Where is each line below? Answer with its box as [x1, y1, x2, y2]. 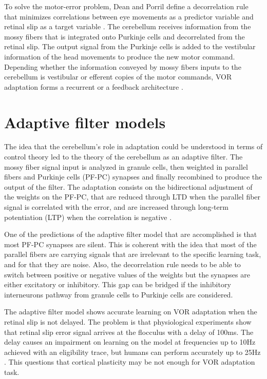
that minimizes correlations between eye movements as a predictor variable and [4, 11, 254, 22]
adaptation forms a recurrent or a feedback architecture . [4, 81, 183, 92]
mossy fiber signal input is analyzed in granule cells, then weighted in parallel [4, 161, 248, 172]
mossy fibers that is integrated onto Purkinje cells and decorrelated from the [4, 31, 245, 42]
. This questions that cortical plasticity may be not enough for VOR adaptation [4, 356, 255, 367]
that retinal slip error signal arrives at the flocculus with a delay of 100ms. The [4, 326, 254, 337]
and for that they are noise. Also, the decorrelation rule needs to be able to [4, 259, 241, 269]
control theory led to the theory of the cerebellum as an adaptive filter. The [4, 151, 243, 162]
